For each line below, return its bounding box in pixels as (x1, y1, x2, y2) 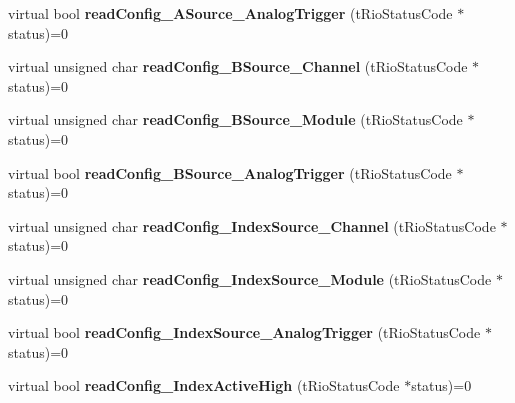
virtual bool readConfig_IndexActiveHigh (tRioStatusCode (8, 375, 400, 396)
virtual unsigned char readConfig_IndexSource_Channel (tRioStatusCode (8, 215, 496, 236)
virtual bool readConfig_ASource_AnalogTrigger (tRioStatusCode (8, 3, 453, 23)
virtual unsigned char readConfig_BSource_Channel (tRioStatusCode (8, 56, 468, 77)
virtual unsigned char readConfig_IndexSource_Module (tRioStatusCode (8, 268, 492, 289)
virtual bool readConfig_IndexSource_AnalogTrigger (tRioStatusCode (8, 322, 481, 343)
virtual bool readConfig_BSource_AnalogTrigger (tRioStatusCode (8, 162, 452, 183)
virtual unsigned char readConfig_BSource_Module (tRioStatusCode (8, 109, 463, 130)
